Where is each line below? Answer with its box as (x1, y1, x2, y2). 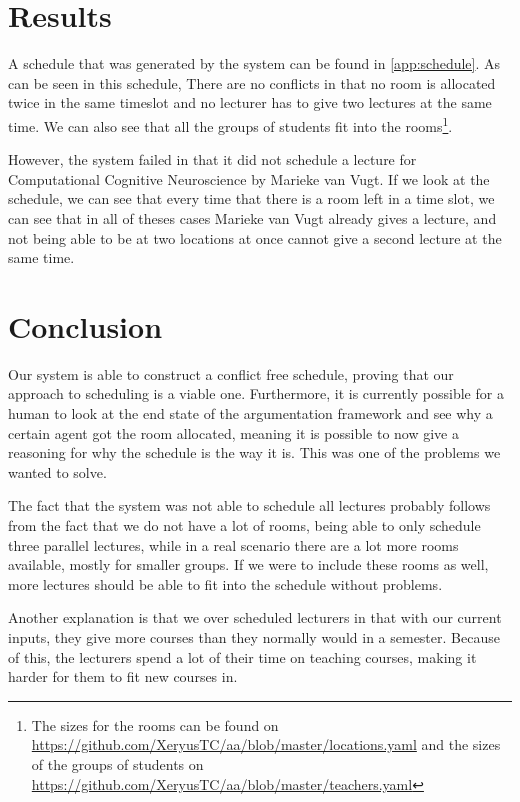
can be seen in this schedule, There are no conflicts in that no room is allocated (8, 72, 496, 93)
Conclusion (8, 305, 163, 346)
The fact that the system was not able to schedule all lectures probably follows (8, 495, 491, 516)
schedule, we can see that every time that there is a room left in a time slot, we (8, 188, 495, 209)
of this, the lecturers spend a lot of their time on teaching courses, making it (8, 646, 477, 667)
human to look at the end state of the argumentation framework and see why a (8, 403, 493, 424)
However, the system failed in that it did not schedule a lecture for (8, 149, 417, 170)
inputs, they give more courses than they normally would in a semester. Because (8, 626, 500, 647)
